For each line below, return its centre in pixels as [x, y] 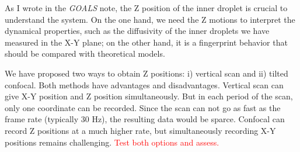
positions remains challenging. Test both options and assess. [112, 142]
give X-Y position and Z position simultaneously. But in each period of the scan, [149, 96]
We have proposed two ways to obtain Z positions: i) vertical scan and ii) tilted [146, 73]
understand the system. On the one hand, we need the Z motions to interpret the [150, 19]
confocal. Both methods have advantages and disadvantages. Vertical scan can [144, 84]
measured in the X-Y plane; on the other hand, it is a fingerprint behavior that [146, 42]
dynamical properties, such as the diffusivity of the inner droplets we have [137, 31]
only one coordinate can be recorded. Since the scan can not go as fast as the [143, 107]
